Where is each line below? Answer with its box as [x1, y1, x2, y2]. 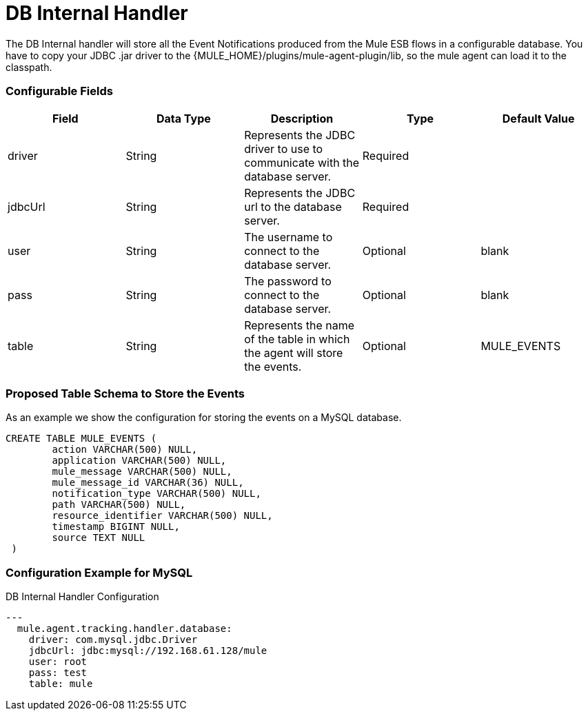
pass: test [28, 667, 88, 678]
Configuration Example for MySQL [6, 565, 193, 580]
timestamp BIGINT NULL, [52, 521, 180, 533]
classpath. [6, 61, 52, 73]
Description [270, 111, 334, 125]
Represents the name [244, 318, 355, 332]
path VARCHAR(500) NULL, [52, 499, 186, 511]
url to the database [244, 199, 342, 214]
